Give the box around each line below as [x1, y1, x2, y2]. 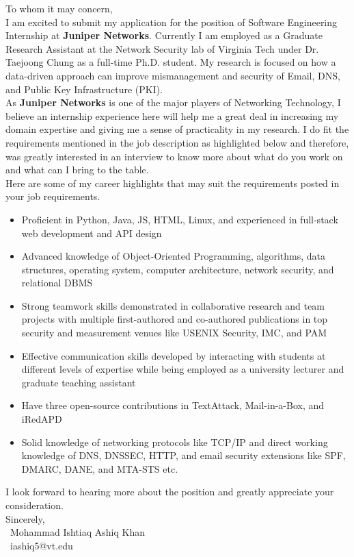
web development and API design [21, 225, 162, 240]
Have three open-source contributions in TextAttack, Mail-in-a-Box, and [21, 398, 325, 412]
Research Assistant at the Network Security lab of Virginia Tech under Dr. [5, 41, 319, 55]
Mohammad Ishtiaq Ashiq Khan [10, 525, 145, 539]
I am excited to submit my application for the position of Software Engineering [5, 14, 338, 29]
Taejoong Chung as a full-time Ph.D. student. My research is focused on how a [5, 55, 336, 69]
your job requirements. [5, 189, 100, 203]
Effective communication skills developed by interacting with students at [21, 348, 326, 362]
